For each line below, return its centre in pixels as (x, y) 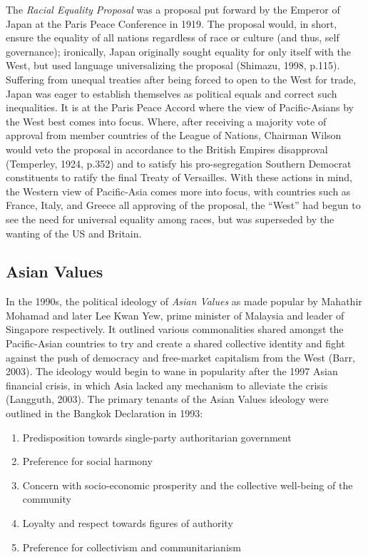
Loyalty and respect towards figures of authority (128, 523)
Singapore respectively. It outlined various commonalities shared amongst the (175, 329)
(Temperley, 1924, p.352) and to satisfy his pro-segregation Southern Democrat (179, 163)
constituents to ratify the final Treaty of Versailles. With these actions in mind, (179, 177)
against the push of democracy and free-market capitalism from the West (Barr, (180, 357)
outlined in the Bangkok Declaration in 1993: (104, 413)
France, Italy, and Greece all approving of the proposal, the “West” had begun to (183, 205)
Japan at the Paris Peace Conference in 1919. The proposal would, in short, (172, 23)
